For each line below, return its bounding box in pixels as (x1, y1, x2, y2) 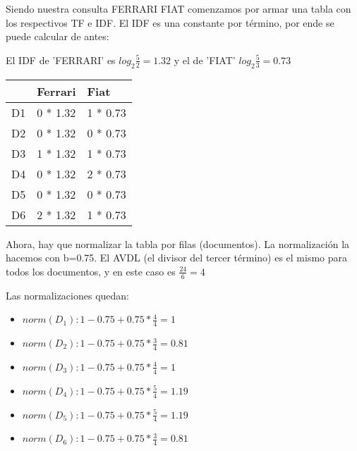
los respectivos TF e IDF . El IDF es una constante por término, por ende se (6, 15, 334, 30)
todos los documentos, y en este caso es (6, 264, 176, 278)
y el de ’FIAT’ (174, 52, 236, 67)
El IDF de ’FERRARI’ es (6, 52, 116, 67)
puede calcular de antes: (6, 29, 109, 44)
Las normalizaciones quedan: (6, 288, 129, 302)
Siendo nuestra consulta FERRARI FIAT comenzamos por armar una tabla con (6, 1, 351, 16)
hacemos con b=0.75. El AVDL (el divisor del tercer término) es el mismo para (6, 250, 348, 265)
